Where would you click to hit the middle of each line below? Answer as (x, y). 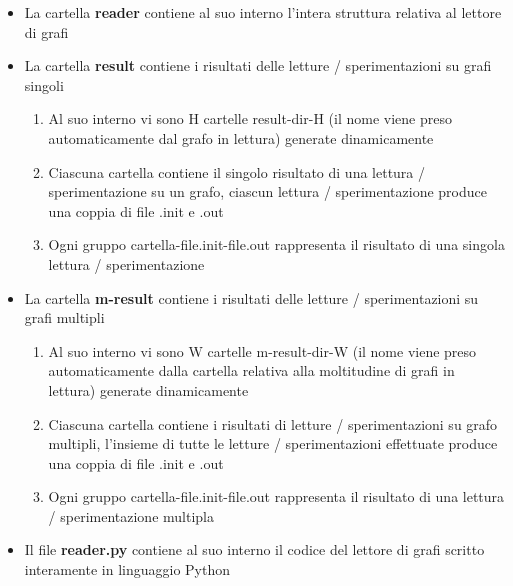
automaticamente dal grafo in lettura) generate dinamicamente (241, 137)
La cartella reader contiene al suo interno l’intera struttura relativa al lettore (263, 12)
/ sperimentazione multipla (131, 515)
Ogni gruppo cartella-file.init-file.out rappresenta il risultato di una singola (276, 244)
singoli (44, 84)
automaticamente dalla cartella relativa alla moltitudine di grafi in (251, 370)
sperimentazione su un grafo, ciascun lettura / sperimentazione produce (267, 191)
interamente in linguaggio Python (127, 569)
